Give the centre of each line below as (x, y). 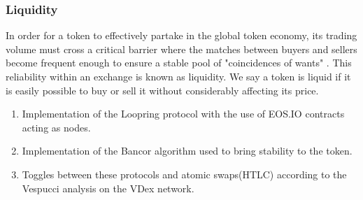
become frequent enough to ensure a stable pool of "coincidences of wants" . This (179, 63)
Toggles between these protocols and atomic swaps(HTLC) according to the (184, 174)
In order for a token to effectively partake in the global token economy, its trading (181, 35)
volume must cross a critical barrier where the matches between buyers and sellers (181, 49)
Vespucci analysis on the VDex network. (108, 188)
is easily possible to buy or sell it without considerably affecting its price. (162, 90)
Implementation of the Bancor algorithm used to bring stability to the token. (187, 151)
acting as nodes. (56, 127)
